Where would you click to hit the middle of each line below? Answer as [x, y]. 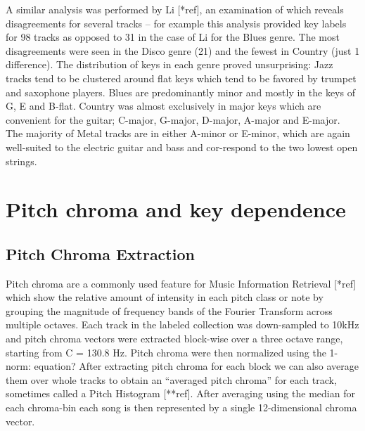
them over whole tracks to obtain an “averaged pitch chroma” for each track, [171, 379]
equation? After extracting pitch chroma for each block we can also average [196, 366]
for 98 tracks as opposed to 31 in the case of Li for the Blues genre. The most [173, 37]
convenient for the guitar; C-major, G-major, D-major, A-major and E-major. [173, 119]
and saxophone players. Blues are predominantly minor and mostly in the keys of [180, 92]
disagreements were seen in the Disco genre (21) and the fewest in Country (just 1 [183, 50]
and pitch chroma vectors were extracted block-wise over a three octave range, [174, 339]
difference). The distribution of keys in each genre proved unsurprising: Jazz [169, 64]
